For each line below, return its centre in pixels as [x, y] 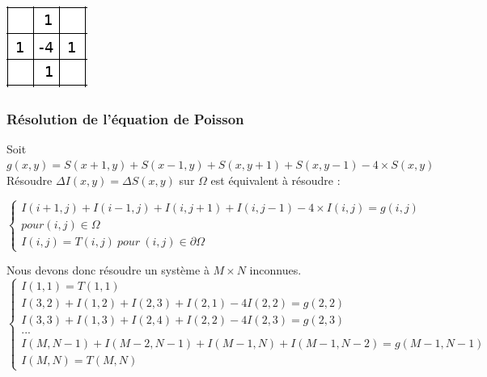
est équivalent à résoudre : [275, 180]
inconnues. [275, 270]
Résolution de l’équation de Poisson [125, 118]
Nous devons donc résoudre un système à [108, 270]
